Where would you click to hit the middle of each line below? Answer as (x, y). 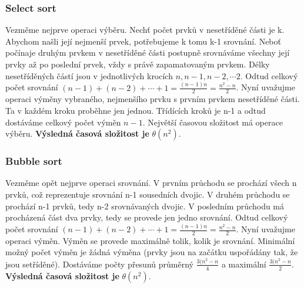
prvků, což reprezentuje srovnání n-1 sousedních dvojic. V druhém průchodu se (148, 194)
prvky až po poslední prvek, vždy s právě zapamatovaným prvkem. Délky (138, 64)
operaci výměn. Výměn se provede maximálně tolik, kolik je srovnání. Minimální (150, 240)
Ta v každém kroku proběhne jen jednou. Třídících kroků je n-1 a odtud (136, 110)
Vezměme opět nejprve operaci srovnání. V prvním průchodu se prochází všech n (151, 183)
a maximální (244, 264)
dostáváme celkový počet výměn (63, 122)
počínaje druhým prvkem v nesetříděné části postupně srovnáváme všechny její (148, 52)
